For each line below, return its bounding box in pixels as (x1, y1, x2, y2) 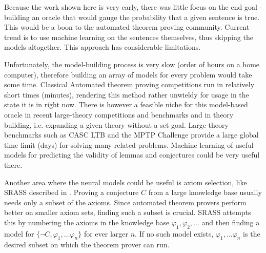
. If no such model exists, (135, 228, 214, 239)
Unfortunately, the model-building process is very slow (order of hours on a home (4, 59, 260, 69)
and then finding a (201, 217, 260, 227)
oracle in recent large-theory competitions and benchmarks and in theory (4, 109, 234, 120)
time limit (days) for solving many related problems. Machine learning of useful (4, 139, 254, 150)
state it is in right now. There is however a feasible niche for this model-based (4, 99, 248, 110)
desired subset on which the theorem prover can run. (4, 239, 170, 250)
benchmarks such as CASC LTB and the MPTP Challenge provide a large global (4, 129, 259, 140)
